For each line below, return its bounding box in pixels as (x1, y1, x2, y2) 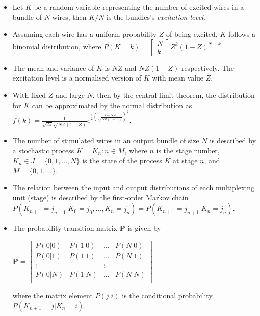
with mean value (152, 72, 204, 83)
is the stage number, (156, 145, 220, 155)
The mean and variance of (12, 62, 94, 73)
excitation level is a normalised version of (12, 72, 142, 83)
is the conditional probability (122, 290, 213, 301)
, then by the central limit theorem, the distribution (92, 89, 255, 100)
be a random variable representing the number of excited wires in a (34, 2, 244, 12)
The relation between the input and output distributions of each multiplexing (12, 182, 255, 193)
